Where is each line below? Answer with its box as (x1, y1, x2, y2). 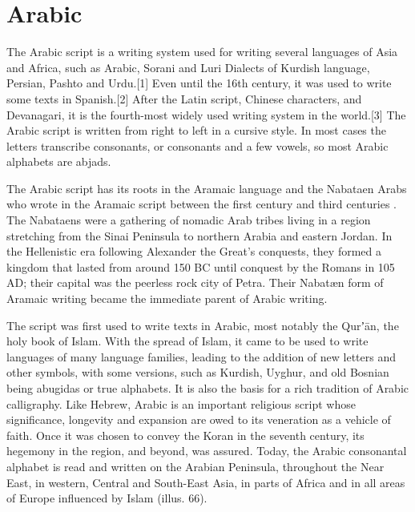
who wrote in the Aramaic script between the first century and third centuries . (6, 196, 397, 212)
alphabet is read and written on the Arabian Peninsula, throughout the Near (6, 458, 385, 474)
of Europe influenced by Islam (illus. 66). (6, 490, 207, 506)
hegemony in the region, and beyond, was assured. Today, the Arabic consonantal (6, 442, 407, 459)
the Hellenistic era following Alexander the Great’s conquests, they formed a (6, 243, 381, 260)
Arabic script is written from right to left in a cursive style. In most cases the (6, 122, 386, 139)
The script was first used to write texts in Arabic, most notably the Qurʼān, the (6, 316, 399, 333)
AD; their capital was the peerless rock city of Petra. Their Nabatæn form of (6, 274, 384, 291)
